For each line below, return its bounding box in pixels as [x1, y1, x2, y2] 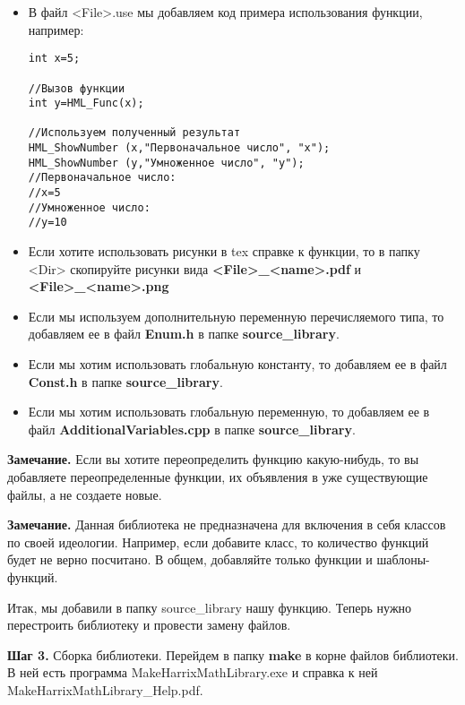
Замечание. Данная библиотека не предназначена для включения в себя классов [7, 515, 446, 534]
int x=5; [28, 52, 81, 65]
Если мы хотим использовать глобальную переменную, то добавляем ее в [28, 402, 430, 421]
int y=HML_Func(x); [28, 97, 144, 110]
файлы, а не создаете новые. [7, 485, 162, 503]
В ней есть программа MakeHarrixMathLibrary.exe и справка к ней [7, 663, 378, 682]
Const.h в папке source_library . [28, 372, 223, 391]
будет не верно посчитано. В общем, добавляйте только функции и [7, 550, 373, 569]
